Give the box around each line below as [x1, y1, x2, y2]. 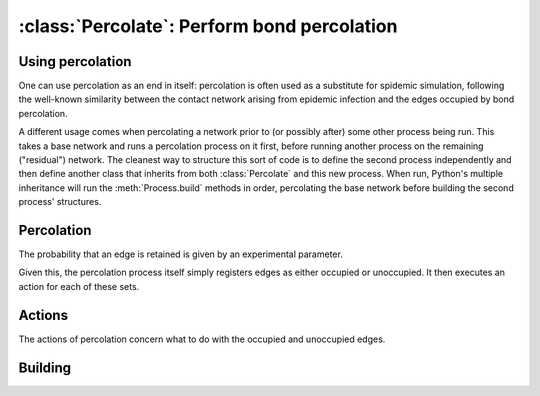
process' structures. [18, 196, 102, 208]
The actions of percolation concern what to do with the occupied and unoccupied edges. [18, 333, 386, 345]
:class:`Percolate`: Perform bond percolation [18, 15, 398, 37]
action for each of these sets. [18, 280, 140, 292]
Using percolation [18, 53, 132, 70]
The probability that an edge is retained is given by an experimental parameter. [18, 248, 344, 260]
